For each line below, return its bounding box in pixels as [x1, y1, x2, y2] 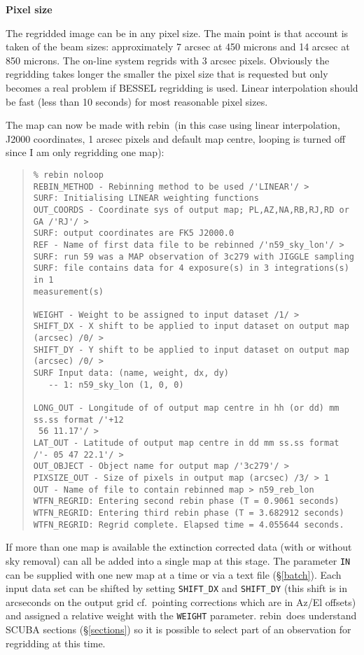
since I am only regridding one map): [6, 145, 164, 160]
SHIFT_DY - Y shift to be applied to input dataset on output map [33, 344, 349, 355]
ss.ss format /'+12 [33, 414, 124, 425]
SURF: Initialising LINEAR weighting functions [33, 193, 259, 204]
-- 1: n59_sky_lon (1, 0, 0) [48, 379, 184, 390]
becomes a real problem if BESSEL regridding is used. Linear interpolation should [6, 80, 358, 94]
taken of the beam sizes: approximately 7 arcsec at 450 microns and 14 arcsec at [6, 39, 350, 54]
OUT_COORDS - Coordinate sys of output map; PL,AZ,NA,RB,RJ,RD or [33, 204, 349, 215]
